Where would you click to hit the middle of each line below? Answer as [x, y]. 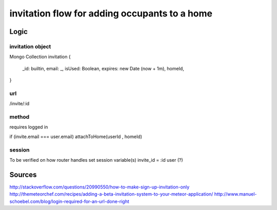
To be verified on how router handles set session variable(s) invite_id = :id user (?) [96, 160]
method [19, 117]
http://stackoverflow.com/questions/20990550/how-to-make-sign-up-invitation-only [100, 187]
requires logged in [29, 127]
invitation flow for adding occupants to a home [111, 13]
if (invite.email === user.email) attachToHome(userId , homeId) [76, 137]
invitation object [30, 46]
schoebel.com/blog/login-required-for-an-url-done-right [69, 201]
